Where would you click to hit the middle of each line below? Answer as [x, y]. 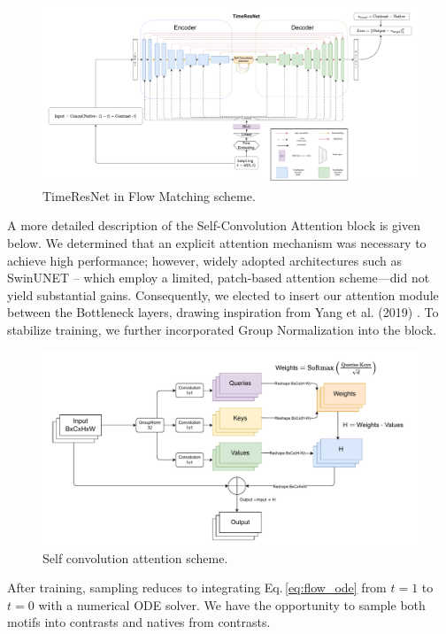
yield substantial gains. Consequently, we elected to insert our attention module [223, 294]
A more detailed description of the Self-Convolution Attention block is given [214, 225]
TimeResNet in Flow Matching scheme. [149, 195]
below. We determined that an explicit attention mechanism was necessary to [217, 242]
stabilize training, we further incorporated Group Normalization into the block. [222, 329]
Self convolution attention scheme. [135, 557]
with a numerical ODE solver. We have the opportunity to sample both [232, 604]
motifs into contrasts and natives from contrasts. [139, 622]
